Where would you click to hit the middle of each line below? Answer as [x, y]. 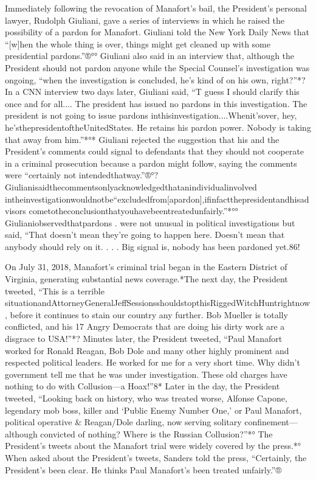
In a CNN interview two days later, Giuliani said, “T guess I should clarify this [152, 92]
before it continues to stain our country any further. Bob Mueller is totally [149, 314]
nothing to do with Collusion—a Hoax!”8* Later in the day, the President [143, 386]
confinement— [271, 422]
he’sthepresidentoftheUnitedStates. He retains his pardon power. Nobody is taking [158, 127]
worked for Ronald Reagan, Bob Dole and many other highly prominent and [147, 350]
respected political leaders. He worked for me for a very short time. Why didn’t [153, 362]
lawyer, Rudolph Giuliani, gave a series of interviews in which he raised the [145, 20]
